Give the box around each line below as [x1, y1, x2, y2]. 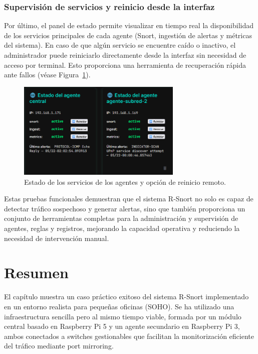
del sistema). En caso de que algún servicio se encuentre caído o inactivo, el [4, 40, 236, 50]
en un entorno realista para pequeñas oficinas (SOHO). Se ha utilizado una [4, 301, 234, 311]
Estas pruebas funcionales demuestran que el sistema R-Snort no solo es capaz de [4, 193, 253, 204]
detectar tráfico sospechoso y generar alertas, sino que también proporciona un [4, 203, 245, 213]
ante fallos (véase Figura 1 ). [4, 69, 91, 80]
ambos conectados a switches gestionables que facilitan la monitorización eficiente [4, 330, 254, 341]
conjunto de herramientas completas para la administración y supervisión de [4, 213, 238, 223]
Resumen [4, 262, 69, 283]
